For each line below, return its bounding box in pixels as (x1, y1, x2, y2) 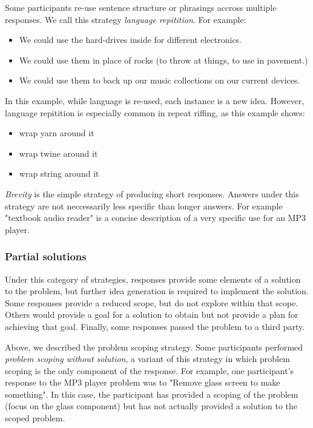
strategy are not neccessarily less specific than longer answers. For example (5, 199, 283, 212)
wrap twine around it (19, 147, 98, 159)
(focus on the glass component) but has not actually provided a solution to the (5, 400, 298, 412)
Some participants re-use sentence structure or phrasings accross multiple (5, 1, 277, 13)
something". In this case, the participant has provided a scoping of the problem (5, 387, 298, 400)
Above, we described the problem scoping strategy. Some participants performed (5, 340, 303, 353)
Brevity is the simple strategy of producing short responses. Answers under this (5, 187, 299, 200)
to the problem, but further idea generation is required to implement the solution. (5, 285, 309, 297)
